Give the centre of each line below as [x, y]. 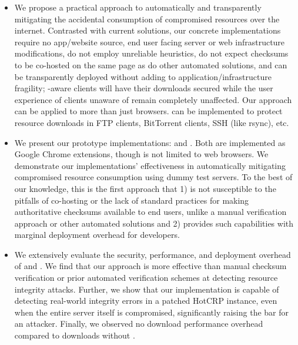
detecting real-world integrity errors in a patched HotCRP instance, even [146, 301]
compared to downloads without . [75, 335]
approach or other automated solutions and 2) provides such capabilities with [154, 223]
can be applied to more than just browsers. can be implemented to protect [148, 111]
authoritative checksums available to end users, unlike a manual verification [150, 212]
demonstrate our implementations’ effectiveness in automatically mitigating [150, 165]
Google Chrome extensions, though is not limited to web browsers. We [141, 154]
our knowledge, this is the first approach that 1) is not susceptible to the [145, 188]
